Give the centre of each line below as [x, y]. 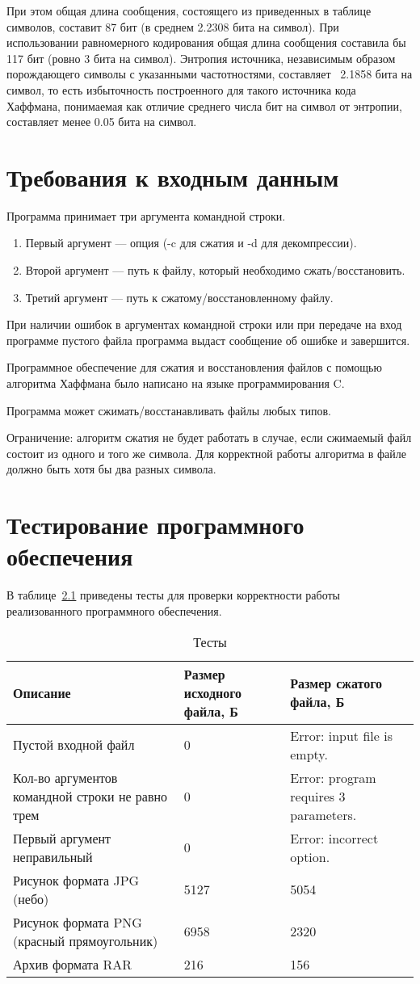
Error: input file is [341, 735]
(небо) [31, 898]
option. [310, 856]
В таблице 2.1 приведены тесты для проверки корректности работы [174, 595]
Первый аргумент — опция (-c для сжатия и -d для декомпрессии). [191, 243]
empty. [309, 754]
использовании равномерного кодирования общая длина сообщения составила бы [206, 42]
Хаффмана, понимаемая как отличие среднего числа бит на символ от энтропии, [204, 105]
